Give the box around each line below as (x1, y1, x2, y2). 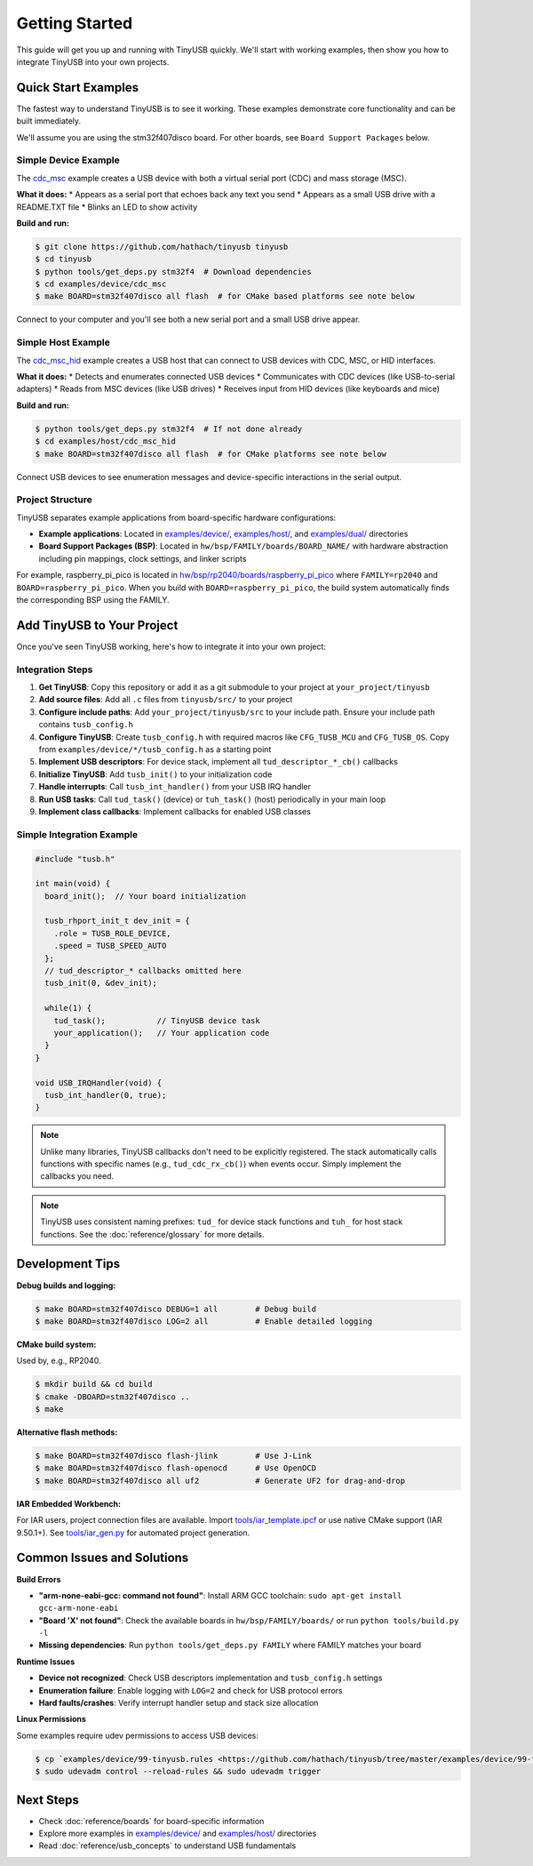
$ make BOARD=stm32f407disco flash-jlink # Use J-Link (35, 1451, 312, 1462)
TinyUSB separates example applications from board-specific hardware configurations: (16, 512, 337, 523)
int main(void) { (35, 878, 111, 889)
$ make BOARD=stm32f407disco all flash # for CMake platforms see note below (35, 449, 386, 459)
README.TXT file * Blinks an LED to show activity (16, 201, 198, 212)
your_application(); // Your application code (53, 1028, 270, 1037)
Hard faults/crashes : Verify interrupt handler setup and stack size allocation (38, 1698, 319, 1709)
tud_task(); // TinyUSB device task (53, 1015, 261, 1026)
